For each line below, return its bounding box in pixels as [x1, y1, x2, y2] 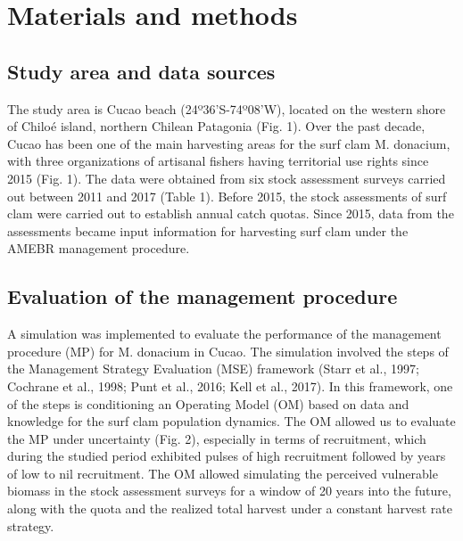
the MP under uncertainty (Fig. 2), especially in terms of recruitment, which [7, 429, 426, 447]
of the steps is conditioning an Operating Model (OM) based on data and [7, 394, 409, 413]
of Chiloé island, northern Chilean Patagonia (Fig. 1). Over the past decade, [7, 117, 426, 135]
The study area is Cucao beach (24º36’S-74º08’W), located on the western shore [7, 99, 446, 118]
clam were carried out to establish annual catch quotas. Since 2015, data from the [7, 204, 454, 223]
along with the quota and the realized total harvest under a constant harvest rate [7, 499, 452, 518]
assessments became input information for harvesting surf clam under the [7, 221, 409, 240]
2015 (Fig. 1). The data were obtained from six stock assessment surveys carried [7, 168, 446, 187]
